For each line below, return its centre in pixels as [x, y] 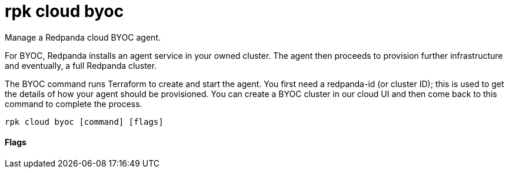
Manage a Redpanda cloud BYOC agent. [83, 37]
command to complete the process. [74, 104]
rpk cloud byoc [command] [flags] [84, 122]
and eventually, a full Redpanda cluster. [81, 65]
